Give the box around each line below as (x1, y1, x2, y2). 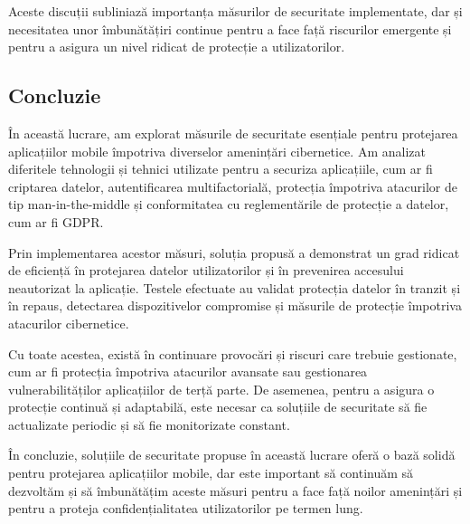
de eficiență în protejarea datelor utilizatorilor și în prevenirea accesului (8, 261, 404, 280)
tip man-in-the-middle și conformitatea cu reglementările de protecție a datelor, (8, 195, 449, 214)
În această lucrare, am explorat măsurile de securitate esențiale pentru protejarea (8, 123, 458, 142)
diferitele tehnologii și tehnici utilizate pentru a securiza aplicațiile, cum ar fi (8, 159, 433, 178)
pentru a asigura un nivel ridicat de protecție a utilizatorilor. (8, 37, 345, 56)
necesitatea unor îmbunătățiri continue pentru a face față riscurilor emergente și (8, 19, 452, 38)
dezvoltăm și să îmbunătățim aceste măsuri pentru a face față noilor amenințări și (8, 481, 463, 500)
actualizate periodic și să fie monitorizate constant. (8, 414, 290, 433)
